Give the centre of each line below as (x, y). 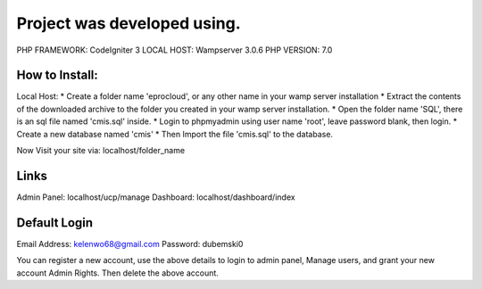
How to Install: (57, 75)
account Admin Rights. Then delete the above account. (117, 273)
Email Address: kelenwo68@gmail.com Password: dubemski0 (130, 244)
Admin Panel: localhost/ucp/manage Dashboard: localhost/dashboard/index (156, 197)
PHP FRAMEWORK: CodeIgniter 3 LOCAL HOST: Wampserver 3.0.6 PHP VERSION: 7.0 (175, 50)
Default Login (55, 223)
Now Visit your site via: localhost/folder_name (101, 151)
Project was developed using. (129, 23)
